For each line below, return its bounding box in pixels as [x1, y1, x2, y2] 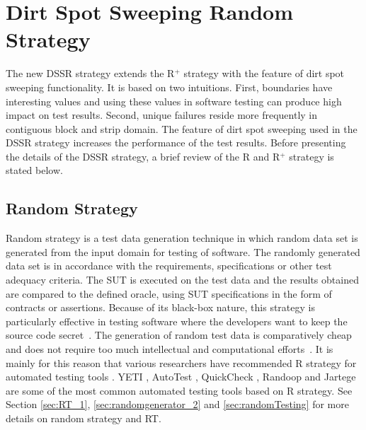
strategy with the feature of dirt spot [183, 66, 345, 81]
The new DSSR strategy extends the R [6, 66, 175, 81]
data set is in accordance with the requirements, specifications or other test [6, 258, 332, 273]
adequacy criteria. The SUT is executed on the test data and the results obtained [6, 272, 359, 287]
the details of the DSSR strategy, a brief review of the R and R [6, 149, 280, 163]
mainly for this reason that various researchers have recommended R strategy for [6, 355, 357, 370]
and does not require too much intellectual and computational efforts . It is [6, 342, 333, 356]
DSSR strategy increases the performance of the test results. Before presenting [6, 135, 346, 150]
